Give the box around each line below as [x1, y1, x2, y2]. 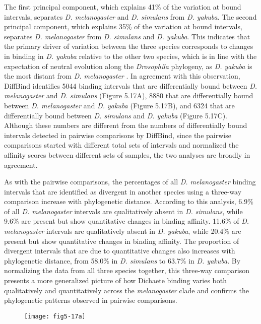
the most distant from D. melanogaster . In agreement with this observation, [4, 71, 240, 81]
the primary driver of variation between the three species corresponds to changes [4, 41, 253, 51]
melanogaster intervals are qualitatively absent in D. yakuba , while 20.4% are [4, 226, 241, 236]
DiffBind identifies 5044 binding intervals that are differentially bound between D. [4, 80, 257, 91]
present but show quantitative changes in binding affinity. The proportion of [4, 235, 239, 246]
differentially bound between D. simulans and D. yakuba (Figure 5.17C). [4, 110, 228, 120]
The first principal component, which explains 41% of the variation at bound [4, 2, 241, 12]
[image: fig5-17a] [24, 312, 86, 320]
